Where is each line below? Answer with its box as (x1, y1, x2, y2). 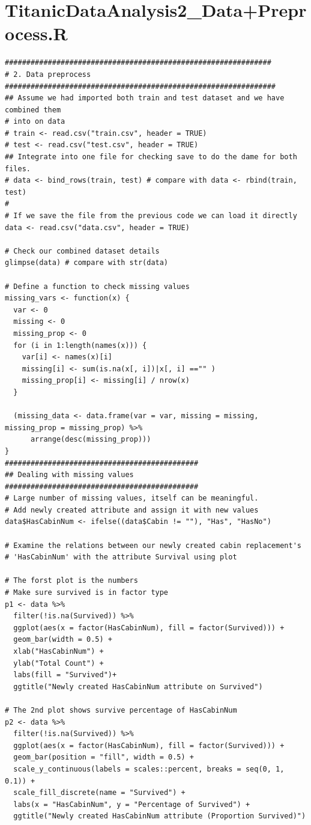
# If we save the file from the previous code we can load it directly (5, 212, 297, 221)
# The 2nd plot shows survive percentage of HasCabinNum (5, 705, 237, 714)
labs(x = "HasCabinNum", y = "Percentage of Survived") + (13, 800, 250, 809)
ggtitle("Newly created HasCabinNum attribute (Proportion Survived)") (13, 812, 306, 821)
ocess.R (5, 21, 68, 46)
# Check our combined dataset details (5, 246, 160, 255)
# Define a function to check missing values (5, 282, 190, 291)
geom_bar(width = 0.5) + (13, 635, 112, 644)
